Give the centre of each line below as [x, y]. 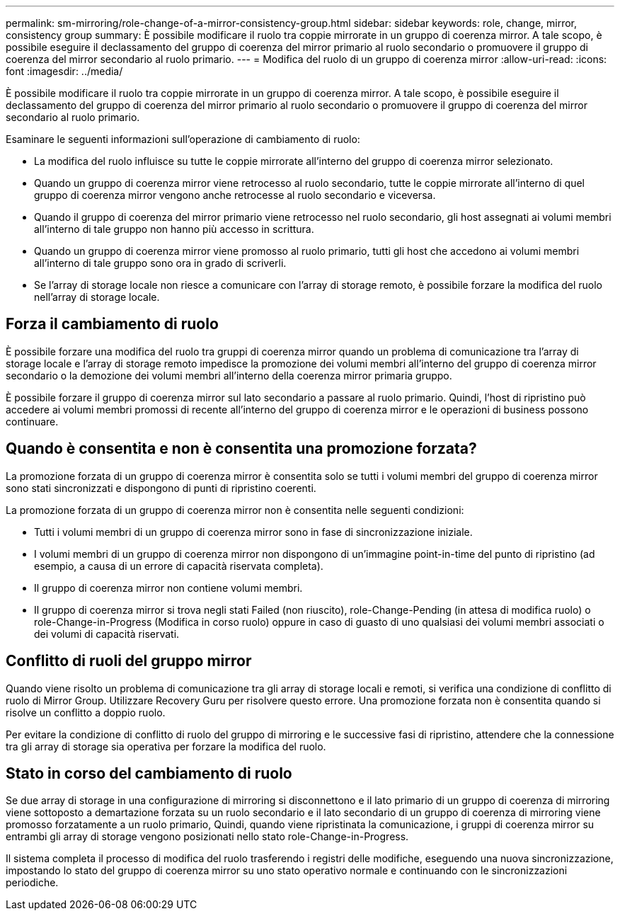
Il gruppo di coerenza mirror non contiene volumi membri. [168, 588]
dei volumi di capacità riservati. [107, 634]
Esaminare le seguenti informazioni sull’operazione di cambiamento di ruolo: [183, 139]
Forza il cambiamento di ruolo [112, 324]
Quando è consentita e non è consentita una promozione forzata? [241, 449]
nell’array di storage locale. [97, 297]
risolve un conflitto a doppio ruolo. [86, 712]
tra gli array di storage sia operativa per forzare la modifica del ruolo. [166, 746]
